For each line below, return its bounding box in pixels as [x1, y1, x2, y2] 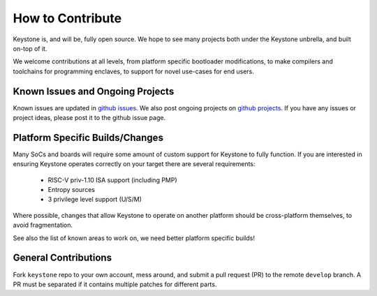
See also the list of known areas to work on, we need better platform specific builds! [13, 234, 255, 242]
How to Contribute [13, 10, 122, 26]
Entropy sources [47, 186, 96, 194]
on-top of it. [13, 44, 47, 52]
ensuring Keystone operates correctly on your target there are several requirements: [13, 160, 256, 168]
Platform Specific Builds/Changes [13, 131, 164, 143]
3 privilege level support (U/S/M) [47, 195, 142, 204]
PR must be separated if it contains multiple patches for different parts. [13, 280, 217, 288]
